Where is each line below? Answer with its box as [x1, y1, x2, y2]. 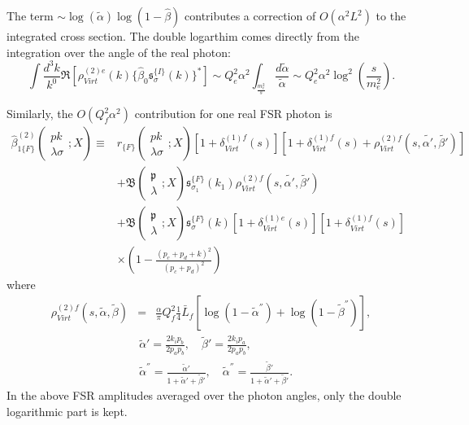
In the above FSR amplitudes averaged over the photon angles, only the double [7, 386, 402, 403]
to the [376, 7, 406, 24]
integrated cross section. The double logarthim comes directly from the [7, 28, 360, 44]
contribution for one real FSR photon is [134, 105, 332, 122]
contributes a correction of [185, 7, 316, 24]
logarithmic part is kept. [7, 402, 128, 419]
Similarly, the [7, 105, 73, 122]
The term [7, 7, 54, 24]
